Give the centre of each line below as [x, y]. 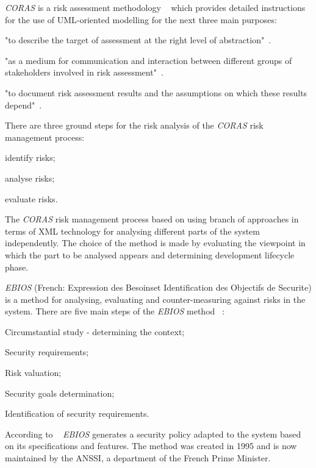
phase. [17, 267]
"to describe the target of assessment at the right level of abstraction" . [138, 40]
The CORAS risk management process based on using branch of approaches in [152, 219]
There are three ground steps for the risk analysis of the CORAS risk [134, 125]
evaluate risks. [31, 198]
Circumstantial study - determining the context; [95, 331]
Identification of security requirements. [77, 413]
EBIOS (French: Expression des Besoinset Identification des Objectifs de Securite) [158, 287]
